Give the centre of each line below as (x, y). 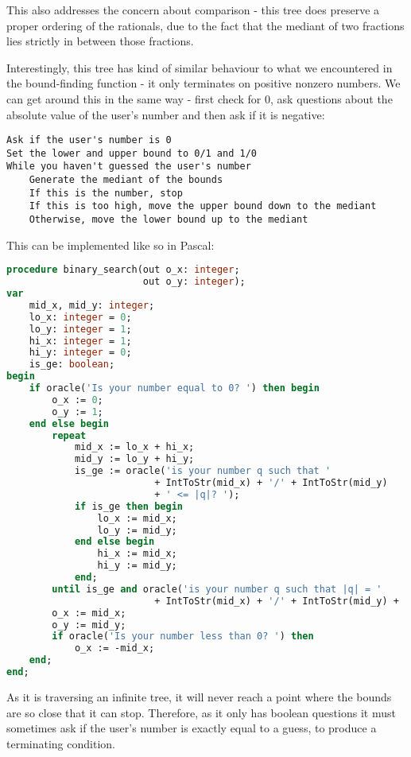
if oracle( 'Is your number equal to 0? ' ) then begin (174, 388)
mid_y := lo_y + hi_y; (134, 459)
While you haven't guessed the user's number (129, 167)
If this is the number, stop (106, 193)
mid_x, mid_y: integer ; (92, 305)
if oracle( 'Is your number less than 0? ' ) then (183, 637)
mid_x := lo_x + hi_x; (134, 447)
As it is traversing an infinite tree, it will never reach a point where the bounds (199, 696)
